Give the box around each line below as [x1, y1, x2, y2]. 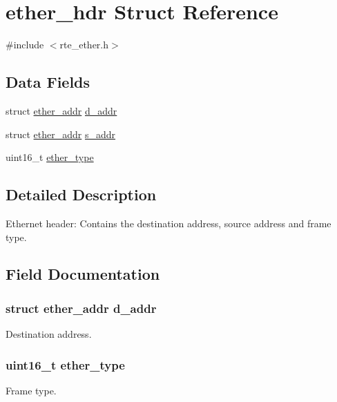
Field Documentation [6, 263, 160, 285]
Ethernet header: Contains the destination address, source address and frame [6, 216, 331, 230]
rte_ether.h [59, 37, 109, 52]
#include [6, 37, 44, 52]
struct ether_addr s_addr [6, 126, 116, 141]
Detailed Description [6, 184, 157, 205]
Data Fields [6, 71, 90, 93]
